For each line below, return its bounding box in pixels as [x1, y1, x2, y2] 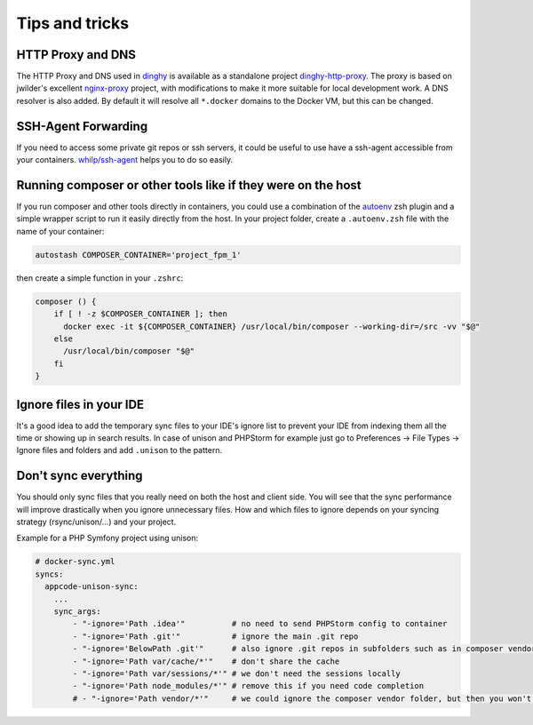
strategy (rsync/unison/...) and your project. [16, 516, 177, 528]
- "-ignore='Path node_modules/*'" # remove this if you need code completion [72, 681, 425, 691]
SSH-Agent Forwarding [16, 118, 148, 133]
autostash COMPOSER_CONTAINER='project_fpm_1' [35, 250, 242, 259]
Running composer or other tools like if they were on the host [16, 178, 362, 193]
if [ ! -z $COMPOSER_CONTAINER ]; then [53, 309, 228, 319]
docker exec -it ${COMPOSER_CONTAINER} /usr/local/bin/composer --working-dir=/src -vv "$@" [63, 321, 481, 331]
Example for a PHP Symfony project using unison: [16, 533, 199, 544]
